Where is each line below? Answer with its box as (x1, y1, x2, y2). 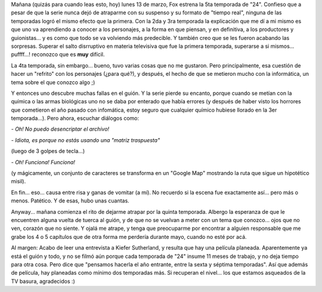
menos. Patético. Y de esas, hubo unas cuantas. (11, 197, 129, 204)
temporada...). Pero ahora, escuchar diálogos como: (11, 115, 140, 122)
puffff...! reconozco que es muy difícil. (11, 51, 105, 58)
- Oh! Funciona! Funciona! (11, 158, 76, 165)
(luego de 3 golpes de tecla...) (11, 147, 85, 155)
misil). (11, 178, 26, 185)
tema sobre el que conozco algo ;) (11, 78, 95, 86)
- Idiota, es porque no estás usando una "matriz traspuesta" (11, 136, 160, 143)
